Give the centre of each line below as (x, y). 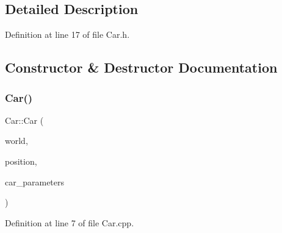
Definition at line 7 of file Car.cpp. (70, 222)
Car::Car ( (24, 120)
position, (21, 161)
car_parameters (35, 181)
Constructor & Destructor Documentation (141, 67)
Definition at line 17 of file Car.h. (67, 34)
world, (16, 141)
